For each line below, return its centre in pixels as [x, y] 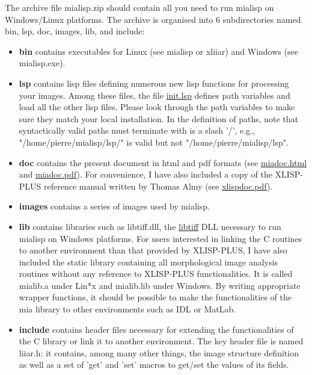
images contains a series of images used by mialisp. [114, 206]
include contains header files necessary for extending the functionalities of [156, 329]
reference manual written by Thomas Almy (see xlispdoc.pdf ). [158, 186]
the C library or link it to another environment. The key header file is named [161, 341]
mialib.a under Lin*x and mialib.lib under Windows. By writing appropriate [160, 285]
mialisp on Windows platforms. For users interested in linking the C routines [161, 238]
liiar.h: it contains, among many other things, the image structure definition [159, 352]
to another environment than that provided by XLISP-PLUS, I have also [153, 250]
